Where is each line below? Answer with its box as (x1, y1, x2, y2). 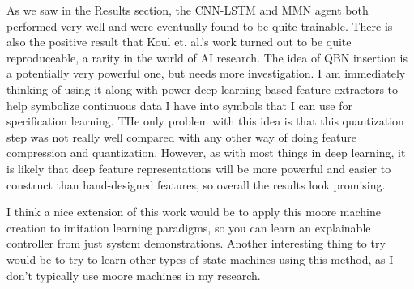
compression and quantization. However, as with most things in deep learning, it (6, 144, 406, 161)
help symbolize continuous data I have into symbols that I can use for (6, 96, 353, 113)
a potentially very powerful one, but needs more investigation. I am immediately (6, 65, 406, 82)
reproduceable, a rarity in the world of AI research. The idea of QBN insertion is (6, 49, 408, 66)
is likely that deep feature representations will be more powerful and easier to (6, 159, 391, 176)
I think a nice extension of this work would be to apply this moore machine (6, 203, 381, 220)
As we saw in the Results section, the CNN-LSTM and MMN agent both (6, 2, 369, 18)
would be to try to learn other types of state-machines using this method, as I (6, 250, 394, 267)
